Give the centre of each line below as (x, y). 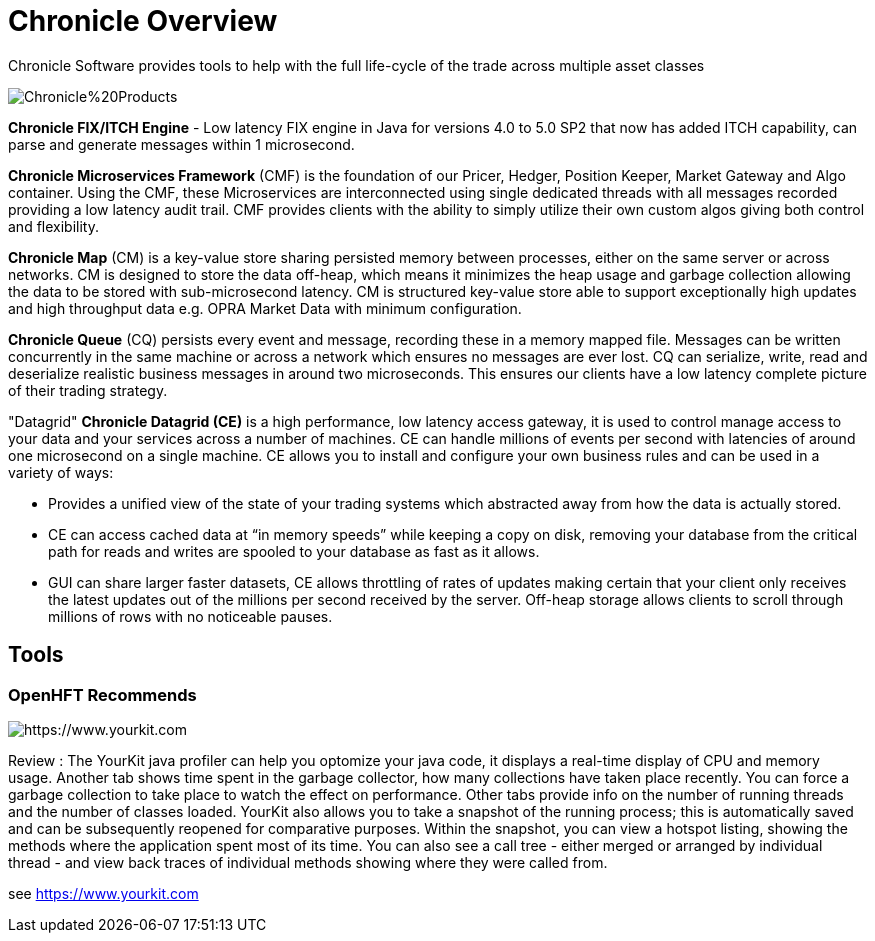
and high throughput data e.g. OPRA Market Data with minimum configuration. (265, 308)
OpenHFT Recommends (102, 694)
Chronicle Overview (143, 21)
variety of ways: (61, 472)
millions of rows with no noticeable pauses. (190, 616)
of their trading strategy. (88, 390)
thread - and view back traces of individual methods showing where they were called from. (308, 862)
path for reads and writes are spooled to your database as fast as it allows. (294, 551)
